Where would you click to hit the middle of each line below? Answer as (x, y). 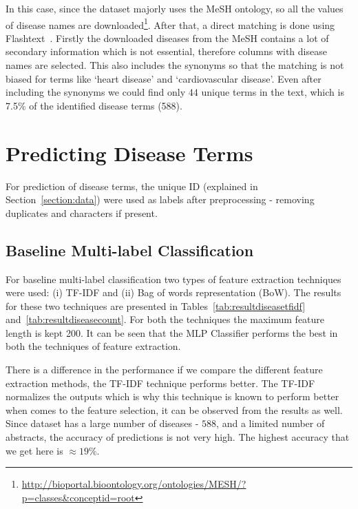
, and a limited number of (271, 423)
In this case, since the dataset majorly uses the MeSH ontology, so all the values (175, 8)
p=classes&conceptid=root (78, 497)
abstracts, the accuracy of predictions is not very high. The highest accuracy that (178, 437)
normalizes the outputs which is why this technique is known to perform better (172, 396)
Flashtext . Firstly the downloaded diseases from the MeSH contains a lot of (167, 38)
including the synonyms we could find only (96, 92)
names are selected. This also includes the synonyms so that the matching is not (175, 65)
